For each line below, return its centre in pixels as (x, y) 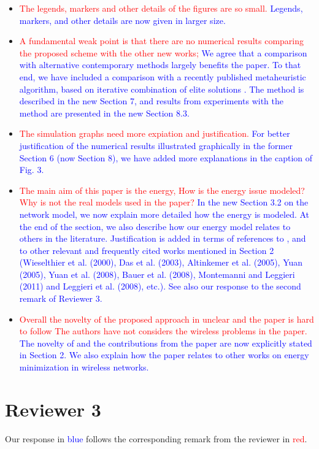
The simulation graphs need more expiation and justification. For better (155, 133)
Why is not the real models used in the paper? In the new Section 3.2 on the (164, 202)
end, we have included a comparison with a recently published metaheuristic (163, 76)
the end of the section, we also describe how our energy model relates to (155, 226)
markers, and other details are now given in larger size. (122, 20)
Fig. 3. (32, 170)
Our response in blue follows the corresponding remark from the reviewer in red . (156, 438)
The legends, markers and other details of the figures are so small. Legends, (161, 8)
